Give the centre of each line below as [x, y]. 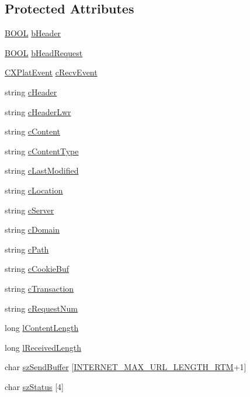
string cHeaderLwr [38, 111]
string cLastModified [42, 170]
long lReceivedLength [43, 347]
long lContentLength [42, 328]
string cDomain [32, 229]
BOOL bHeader [33, 33]
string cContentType [42, 151]
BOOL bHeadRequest [44, 52]
